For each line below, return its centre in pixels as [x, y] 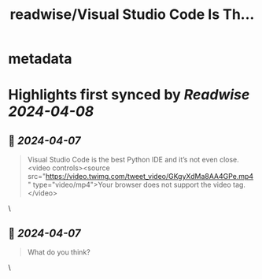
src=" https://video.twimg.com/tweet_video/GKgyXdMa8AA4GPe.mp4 [140, 177]
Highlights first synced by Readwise [129, 95]
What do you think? [59, 252]
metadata [40, 59]
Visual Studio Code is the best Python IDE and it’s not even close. [133, 160]
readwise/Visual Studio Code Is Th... [132, 15]
